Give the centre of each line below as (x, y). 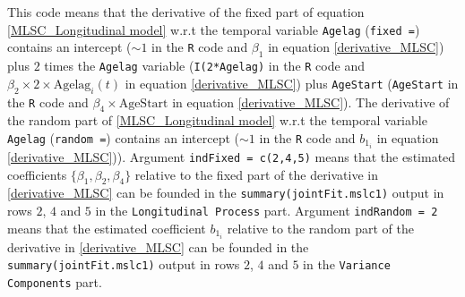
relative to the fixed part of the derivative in (257, 174)
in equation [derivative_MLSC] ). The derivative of (311, 102)
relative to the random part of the (320, 228)
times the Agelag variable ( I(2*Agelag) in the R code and (204, 66)
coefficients (37, 174)
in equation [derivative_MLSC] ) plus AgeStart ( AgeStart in (292, 83)
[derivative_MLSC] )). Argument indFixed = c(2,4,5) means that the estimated (232, 156)
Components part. (55, 282)
